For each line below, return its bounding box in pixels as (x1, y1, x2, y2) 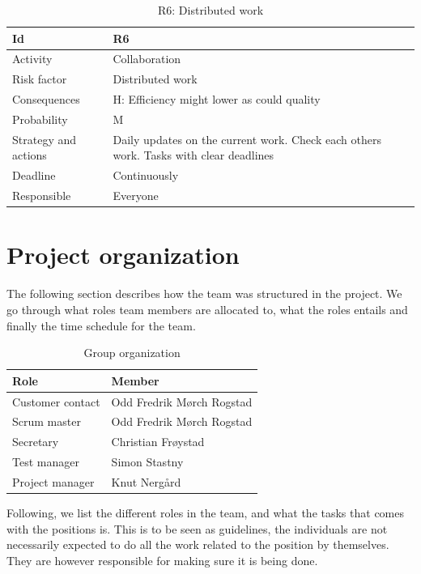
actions (12, 147, 47, 164)
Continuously (113, 167, 179, 184)
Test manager (12, 453, 79, 470)
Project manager (12, 473, 95, 490)
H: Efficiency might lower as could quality (113, 91, 321, 108)
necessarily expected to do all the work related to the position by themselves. (6, 536, 389, 553)
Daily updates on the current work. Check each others (113, 130, 381, 147)
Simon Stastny (111, 453, 184, 470)
